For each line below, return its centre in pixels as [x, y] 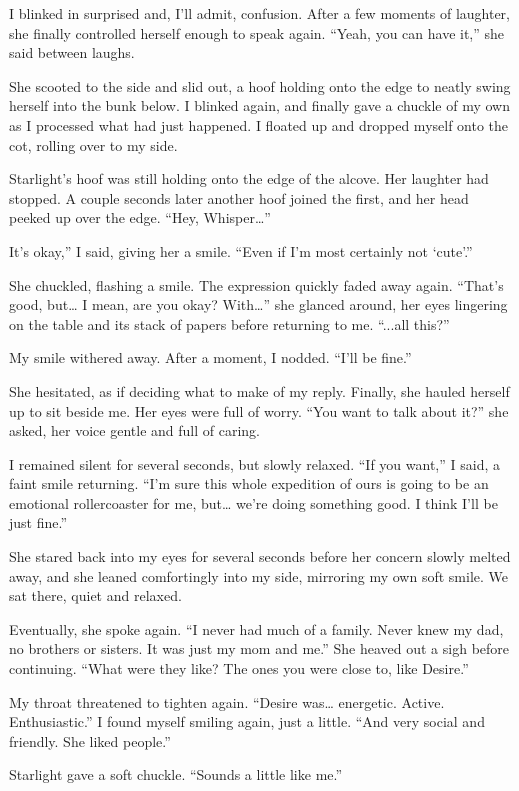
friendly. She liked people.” [90, 740]
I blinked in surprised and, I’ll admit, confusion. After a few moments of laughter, [260, 13]
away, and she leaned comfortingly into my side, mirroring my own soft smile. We [258, 575]
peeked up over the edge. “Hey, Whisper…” [140, 217]
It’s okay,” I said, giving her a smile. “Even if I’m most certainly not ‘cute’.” [241, 250]
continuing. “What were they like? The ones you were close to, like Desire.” [239, 668]
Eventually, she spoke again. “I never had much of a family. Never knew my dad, [256, 628]
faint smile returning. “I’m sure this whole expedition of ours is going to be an [249, 483]
